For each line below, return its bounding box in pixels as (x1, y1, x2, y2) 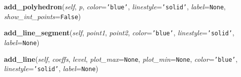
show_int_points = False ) (4, 11, 81, 21)
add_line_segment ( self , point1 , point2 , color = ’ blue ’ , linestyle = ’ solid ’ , (4, 27, 235, 38)
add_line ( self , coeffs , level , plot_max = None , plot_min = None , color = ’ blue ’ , (4, 53, 238, 64)
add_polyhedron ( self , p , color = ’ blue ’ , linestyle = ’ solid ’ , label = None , (4, 1, 226, 11)
